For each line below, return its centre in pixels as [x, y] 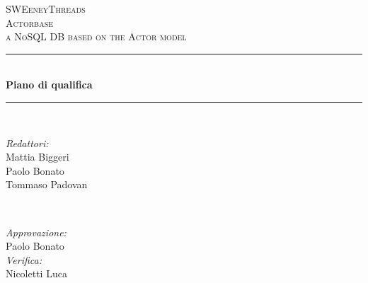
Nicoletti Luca [36, 273]
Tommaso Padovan [47, 184]
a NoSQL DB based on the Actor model [96, 36]
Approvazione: [36, 232]
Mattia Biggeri [38, 157]
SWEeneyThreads [46, 8]
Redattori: [27, 143]
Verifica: [24, 259]
